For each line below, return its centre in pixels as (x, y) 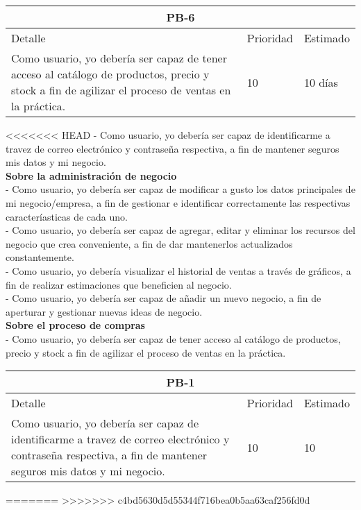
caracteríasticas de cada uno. (67, 216)
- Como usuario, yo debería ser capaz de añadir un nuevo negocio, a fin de (163, 298)
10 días (321, 82)
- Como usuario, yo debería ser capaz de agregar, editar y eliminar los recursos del (180, 230)
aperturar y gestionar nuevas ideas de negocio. (104, 311)
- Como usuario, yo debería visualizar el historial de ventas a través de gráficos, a (178, 270)
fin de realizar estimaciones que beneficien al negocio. (119, 284)
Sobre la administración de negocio (91, 175)
